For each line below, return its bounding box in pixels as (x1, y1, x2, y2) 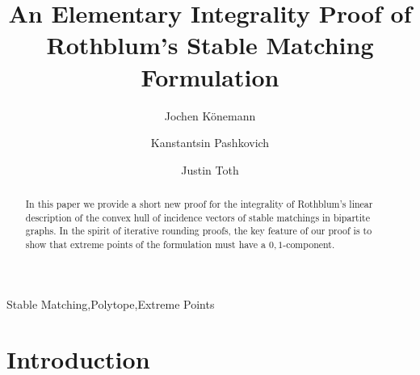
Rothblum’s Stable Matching (46, 28, 374, 61)
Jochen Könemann (164, 107, 256, 124)
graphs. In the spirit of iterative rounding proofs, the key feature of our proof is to (25, 224, 372, 238)
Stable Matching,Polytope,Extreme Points (6, 295, 215, 312)
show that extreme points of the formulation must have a (25, 238, 266, 251)
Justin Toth (181, 161, 239, 178)
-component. (283, 238, 335, 251)
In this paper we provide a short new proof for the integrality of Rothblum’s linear (25, 197, 373, 211)
